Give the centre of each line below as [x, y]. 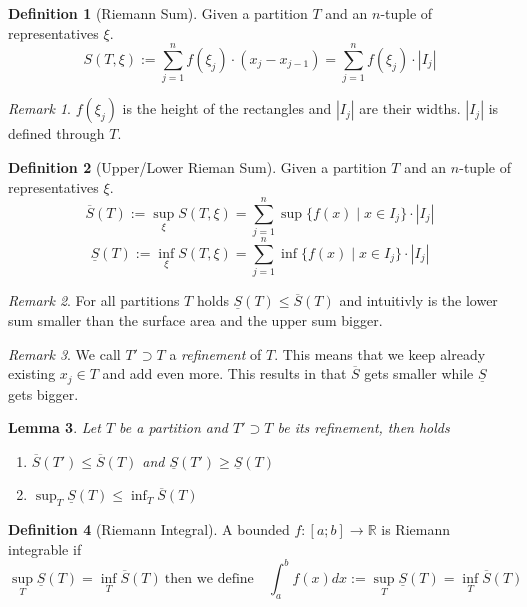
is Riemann [415, 529]
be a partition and [174, 427]
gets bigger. [43, 393]
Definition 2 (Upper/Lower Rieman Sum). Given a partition [197, 166]
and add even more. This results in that [224, 373]
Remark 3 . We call [64, 353]
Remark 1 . [39, 108]
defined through [56, 133]
